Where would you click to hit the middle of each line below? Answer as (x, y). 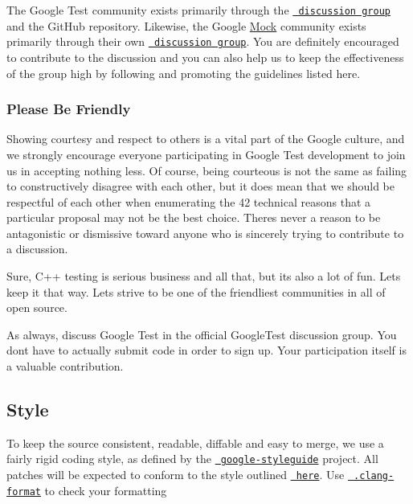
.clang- (374, 476)
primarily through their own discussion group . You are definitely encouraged (203, 41)
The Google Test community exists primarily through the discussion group (198, 10)
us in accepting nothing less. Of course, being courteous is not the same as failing (207, 170)
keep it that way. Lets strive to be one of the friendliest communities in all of (196, 291)
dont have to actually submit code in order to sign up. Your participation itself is (206, 350)
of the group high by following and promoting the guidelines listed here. (184, 73)
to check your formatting (106, 490)
